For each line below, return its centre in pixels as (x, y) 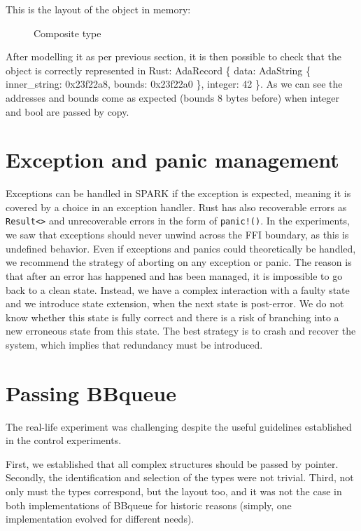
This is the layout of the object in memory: (98, 9)
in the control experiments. (64, 440)
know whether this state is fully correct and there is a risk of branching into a (172, 317)
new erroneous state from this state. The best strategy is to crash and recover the (181, 331)
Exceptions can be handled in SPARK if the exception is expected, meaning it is (178, 193)
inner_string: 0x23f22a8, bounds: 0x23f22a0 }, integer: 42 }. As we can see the (174, 84)
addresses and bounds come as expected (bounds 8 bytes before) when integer (173, 97)
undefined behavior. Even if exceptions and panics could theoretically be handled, (181, 248)
